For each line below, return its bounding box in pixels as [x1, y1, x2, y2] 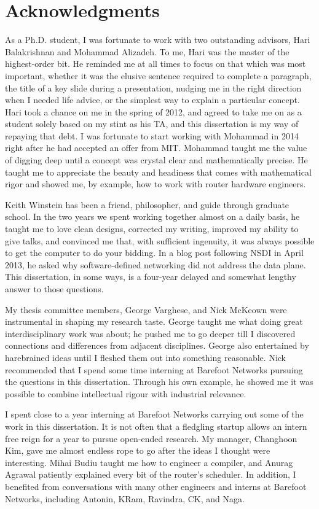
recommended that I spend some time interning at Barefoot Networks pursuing [5, 363, 303, 376]
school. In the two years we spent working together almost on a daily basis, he [5, 210, 300, 223]
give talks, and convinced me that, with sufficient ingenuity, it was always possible [5, 234, 315, 247]
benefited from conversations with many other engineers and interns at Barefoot [5, 480, 307, 492]
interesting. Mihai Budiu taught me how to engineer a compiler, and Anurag [5, 456, 293, 468]
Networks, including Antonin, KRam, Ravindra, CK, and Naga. [5, 492, 245, 505]
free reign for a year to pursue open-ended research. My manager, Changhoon [5, 432, 297, 445]
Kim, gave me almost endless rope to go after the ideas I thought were [5, 444, 270, 457]
